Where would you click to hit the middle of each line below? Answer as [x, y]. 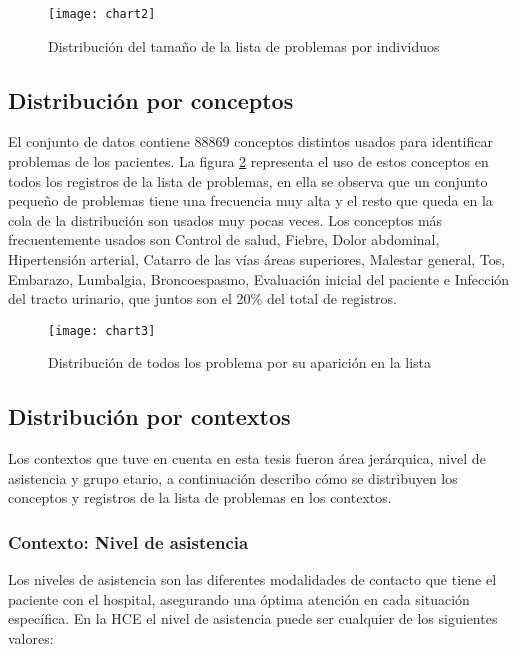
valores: [31, 638]
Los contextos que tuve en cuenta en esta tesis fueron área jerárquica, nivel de [247, 458]
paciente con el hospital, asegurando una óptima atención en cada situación [239, 598]
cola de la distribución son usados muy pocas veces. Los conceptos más [225, 219]
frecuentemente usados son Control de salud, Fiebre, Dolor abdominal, [224, 239]
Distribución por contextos [149, 416]
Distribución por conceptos [151, 99]
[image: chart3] [102, 330]
